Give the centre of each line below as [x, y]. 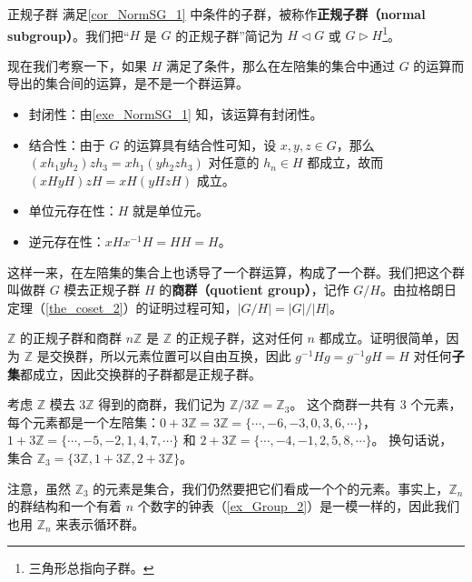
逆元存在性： [67, 241]
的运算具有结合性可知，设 [200, 144]
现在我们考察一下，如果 [77, 65]
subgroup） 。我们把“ [69, 35]
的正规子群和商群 [71, 338]
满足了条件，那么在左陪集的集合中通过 [280, 65]
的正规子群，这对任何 [239, 338]
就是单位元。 [171, 211]
